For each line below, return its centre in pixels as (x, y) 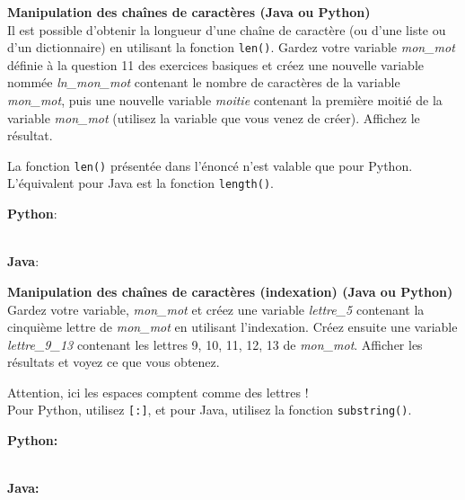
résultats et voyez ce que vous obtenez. (114, 362)
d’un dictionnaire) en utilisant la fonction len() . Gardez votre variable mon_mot (231, 47)
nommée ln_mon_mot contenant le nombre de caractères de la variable (204, 82)
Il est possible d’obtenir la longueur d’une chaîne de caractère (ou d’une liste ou (227, 29)
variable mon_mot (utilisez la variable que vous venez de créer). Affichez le (214, 117)
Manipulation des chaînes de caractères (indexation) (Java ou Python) (230, 291)
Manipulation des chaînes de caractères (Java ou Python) (189, 12)
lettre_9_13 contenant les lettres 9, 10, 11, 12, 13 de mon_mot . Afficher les (215, 344)
